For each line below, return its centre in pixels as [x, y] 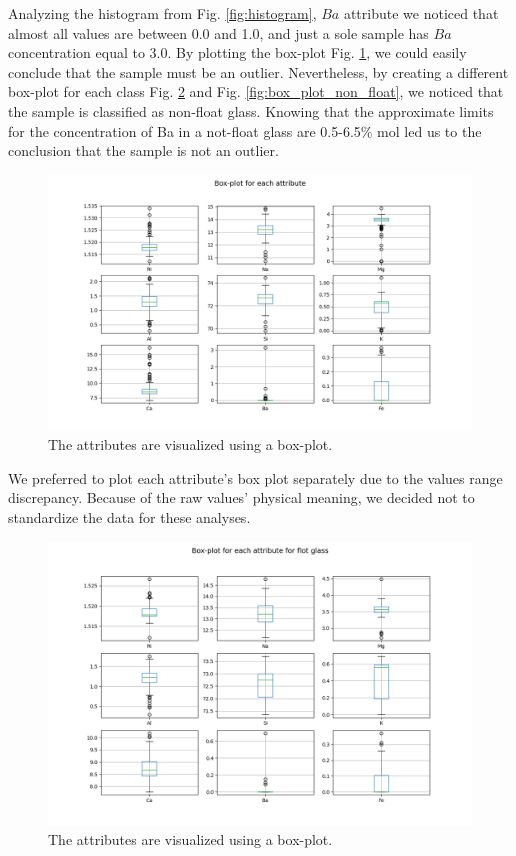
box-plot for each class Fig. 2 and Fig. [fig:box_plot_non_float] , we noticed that [256, 91]
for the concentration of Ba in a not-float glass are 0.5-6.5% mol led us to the [245, 130]
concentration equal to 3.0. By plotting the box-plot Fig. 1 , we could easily [237, 52]
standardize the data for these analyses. [129, 517]
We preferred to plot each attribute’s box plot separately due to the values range [255, 477]
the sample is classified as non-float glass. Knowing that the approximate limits [251, 110]
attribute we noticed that [421, 13]
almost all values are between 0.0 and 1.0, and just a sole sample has [218, 32]
